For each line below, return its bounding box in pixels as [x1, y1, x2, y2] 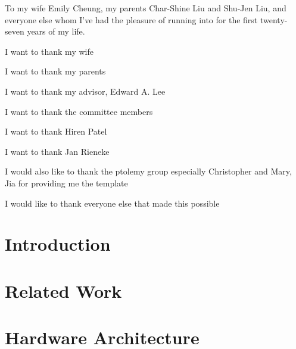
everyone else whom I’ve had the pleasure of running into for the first [5, 13, 258, 26]
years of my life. [27, 25, 85, 38]
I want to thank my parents [5, 65, 106, 77]
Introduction [5, 232, 111, 256]
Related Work [5, 278, 122, 303]
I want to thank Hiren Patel [5, 125, 107, 138]
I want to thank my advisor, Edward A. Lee [5, 85, 166, 97]
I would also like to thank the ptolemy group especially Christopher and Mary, [5, 165, 292, 177]
